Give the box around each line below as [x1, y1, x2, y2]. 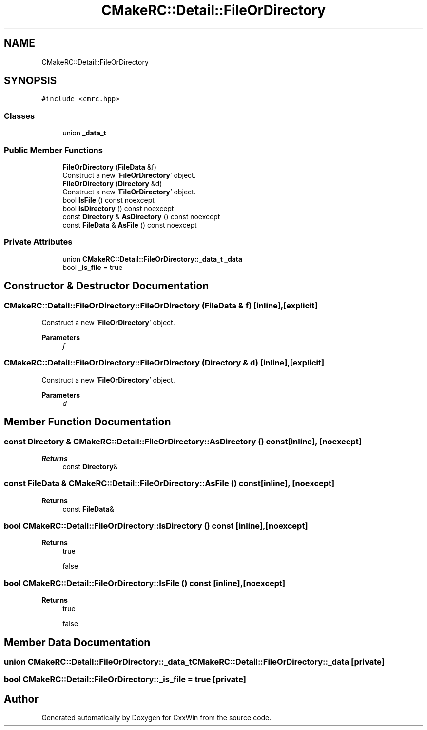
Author [4, 692, 39, 705]
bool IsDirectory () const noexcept [62, 204, 174, 212]
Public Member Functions [4, 145, 103, 155]
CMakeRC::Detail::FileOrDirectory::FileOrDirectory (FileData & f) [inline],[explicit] [4, 300, 318, 310]
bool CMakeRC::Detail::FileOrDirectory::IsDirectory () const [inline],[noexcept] [4, 521, 308, 531]
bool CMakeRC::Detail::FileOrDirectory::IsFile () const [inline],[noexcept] [4, 578, 286, 588]
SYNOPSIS [4, 75, 57, 87]
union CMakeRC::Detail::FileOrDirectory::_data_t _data [62, 254, 243, 263]
